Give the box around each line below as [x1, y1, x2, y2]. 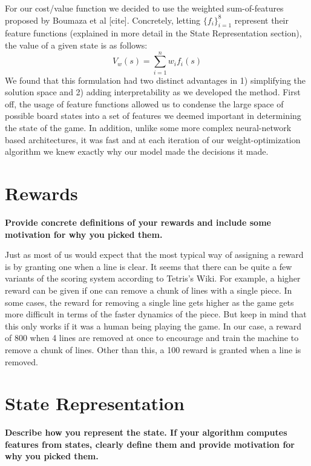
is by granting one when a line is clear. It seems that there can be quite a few [5, 260, 292, 272]
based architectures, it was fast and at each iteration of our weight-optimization [5, 133, 301, 146]
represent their [234, 13, 289, 26]
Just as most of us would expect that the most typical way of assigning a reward [5, 248, 304, 261]
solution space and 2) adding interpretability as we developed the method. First [5, 86, 301, 98]
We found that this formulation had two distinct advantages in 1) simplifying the [5, 73, 306, 86]
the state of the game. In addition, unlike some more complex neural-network [5, 121, 292, 134]
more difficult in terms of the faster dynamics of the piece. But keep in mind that [5, 308, 307, 320]
